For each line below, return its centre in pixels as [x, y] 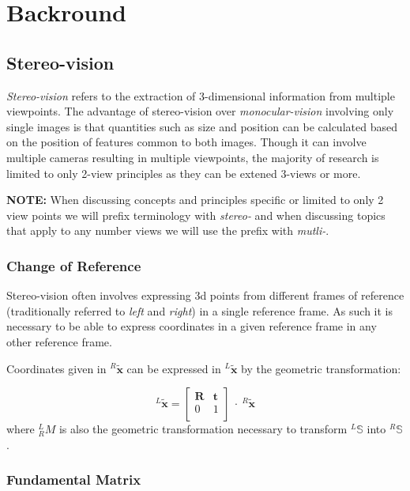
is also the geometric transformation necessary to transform [203, 429]
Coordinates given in [56, 368]
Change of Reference [74, 265]
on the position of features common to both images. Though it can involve [186, 142]
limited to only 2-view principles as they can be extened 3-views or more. [184, 173]
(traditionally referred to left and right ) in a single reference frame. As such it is [200, 310]
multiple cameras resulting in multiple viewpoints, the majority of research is [193, 157]
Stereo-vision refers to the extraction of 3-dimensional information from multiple [201, 95]
